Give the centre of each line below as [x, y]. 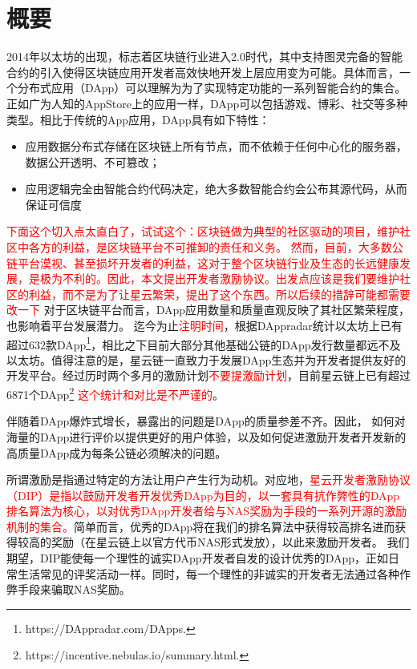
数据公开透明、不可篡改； [93, 161]
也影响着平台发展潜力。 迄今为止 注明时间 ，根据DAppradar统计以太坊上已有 [204, 326]
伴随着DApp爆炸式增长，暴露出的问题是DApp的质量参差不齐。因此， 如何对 [206, 421]
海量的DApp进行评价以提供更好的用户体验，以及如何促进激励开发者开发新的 [206, 436]
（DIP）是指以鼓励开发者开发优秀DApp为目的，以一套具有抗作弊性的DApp [203, 495]
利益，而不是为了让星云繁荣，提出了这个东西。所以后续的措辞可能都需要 [219, 294]
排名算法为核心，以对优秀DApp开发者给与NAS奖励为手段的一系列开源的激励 [207, 511]
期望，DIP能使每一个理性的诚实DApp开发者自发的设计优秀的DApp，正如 [198, 558]
